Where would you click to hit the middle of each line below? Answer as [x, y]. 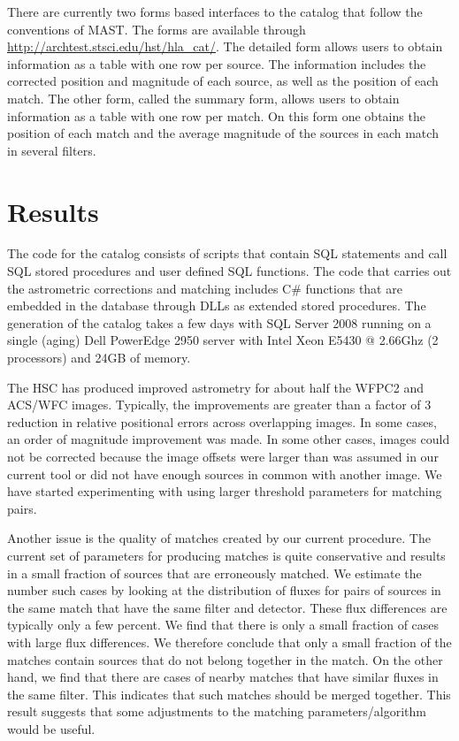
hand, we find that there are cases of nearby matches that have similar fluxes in [223, 677]
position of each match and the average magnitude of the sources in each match [223, 133]
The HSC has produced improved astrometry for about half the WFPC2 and [215, 387]
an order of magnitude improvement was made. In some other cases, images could [229, 439]
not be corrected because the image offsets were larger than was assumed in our [223, 456]
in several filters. [52, 150]
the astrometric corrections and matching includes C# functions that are [205, 288]
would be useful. [51, 728]
